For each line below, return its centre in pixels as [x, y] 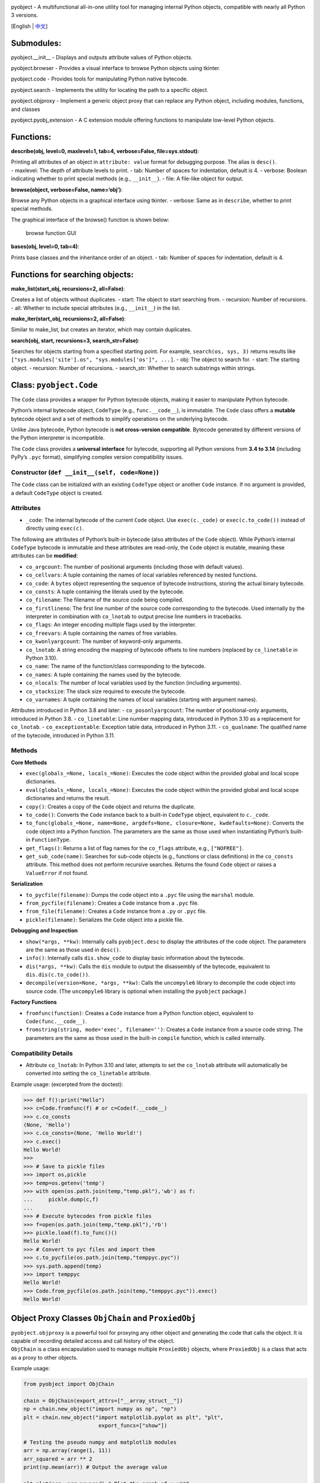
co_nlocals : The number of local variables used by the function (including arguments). [134, 683]
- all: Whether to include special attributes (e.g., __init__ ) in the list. [96, 308]
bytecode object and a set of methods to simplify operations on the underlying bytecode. [120, 419]
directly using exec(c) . [55, 529]
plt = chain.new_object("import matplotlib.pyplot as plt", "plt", [124, 1417]
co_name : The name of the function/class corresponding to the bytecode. [116, 666]
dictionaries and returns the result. [68, 798]
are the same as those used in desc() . [73, 950]
